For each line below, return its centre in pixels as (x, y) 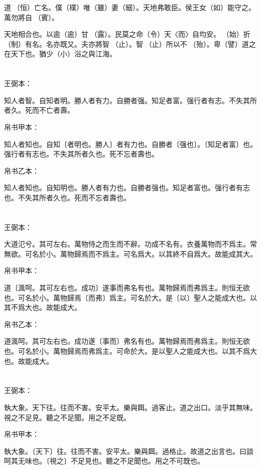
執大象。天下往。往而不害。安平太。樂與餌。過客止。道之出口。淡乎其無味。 (130, 407)
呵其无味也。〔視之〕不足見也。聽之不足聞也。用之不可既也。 (104, 461)
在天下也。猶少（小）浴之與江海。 (60, 54)
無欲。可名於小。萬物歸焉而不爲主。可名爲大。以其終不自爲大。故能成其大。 (130, 253)
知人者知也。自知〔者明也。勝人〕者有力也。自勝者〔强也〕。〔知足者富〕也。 (130, 144)
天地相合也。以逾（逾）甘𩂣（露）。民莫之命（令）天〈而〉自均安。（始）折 (127, 34)
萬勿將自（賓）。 (31, 17)
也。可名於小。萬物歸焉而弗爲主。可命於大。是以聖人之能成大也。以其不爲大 (130, 351)
